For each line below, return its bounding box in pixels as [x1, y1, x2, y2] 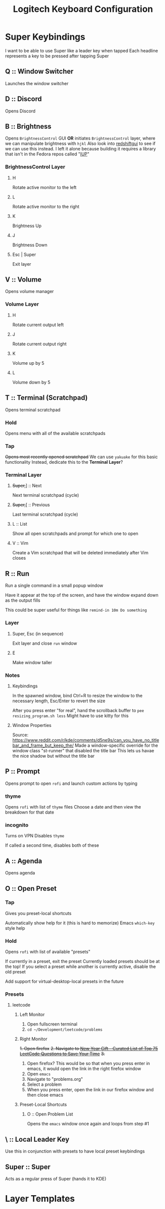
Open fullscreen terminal [27, 1021, 78, 1027]
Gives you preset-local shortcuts [5, 910, 72, 916]
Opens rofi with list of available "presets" [5, 949, 90, 955]
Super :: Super [5, 1162, 51, 1171]
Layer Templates [5, 1193, 75, 1205]
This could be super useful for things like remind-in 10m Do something [5, 607, 147, 613]
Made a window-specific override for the [75, 742, 158, 748]
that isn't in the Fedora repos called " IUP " [5, 151, 90, 157]
